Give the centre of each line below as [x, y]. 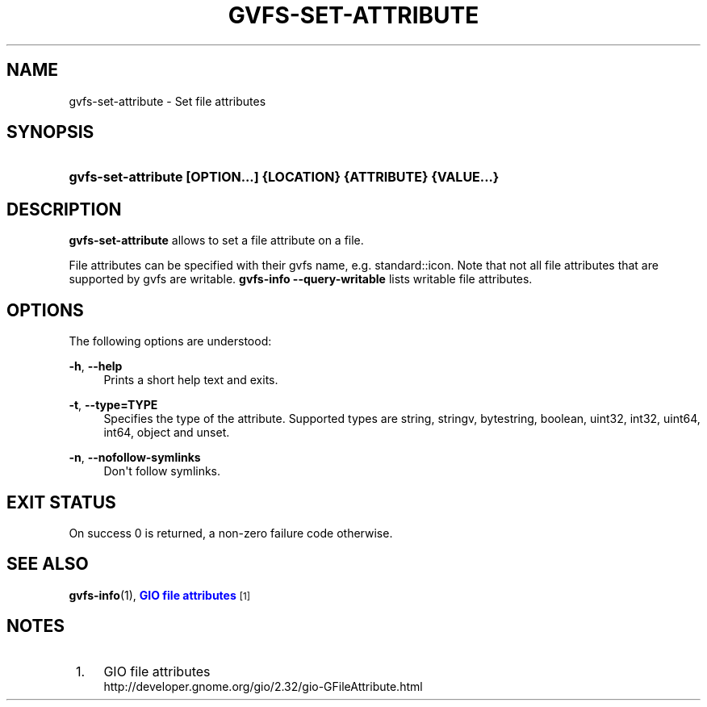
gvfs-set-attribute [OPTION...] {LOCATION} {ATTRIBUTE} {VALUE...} [284, 177]
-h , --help [96, 366]
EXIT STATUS [61, 502]
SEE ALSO [48, 564]
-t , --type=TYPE [113, 405]
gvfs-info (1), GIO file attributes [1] [159, 595]
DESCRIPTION [64, 209]
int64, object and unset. [167, 433]
